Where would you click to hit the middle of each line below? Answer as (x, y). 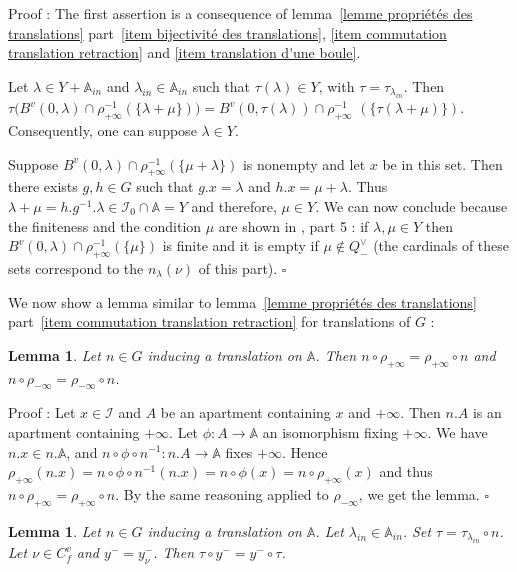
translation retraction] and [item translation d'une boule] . (184, 52)
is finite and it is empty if (240, 245)
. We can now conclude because (411, 205)
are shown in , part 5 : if (293, 225)
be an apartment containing (245, 412)
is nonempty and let (304, 163)
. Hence (304, 451)
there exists (43, 186)
